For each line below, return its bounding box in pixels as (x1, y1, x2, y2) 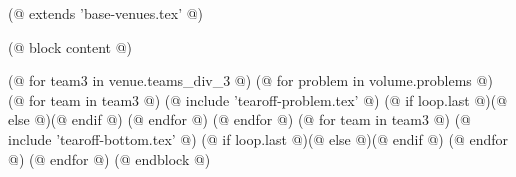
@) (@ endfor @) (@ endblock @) (8, 148, 211, 169)
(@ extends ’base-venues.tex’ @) (8, 3, 204, 23)
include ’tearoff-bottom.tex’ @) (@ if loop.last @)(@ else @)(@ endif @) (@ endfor (8, 128, 508, 149)
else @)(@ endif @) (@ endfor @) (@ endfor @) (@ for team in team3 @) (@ (8, 109, 471, 130)
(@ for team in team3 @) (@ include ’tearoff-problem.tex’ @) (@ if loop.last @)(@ (8, 89, 508, 110)
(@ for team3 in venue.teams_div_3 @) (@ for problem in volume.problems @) (8, 70, 493, 91)
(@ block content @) (8, 36, 133, 57)
